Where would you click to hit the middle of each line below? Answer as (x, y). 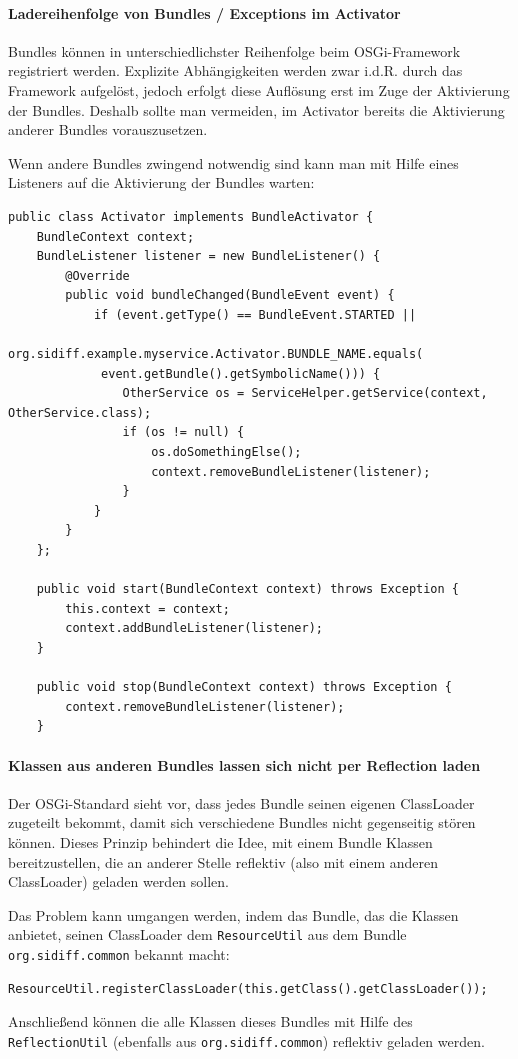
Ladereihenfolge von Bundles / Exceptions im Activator (204, 12)
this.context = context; (147, 608)
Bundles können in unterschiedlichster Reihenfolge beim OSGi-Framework (234, 50)
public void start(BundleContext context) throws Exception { (248, 589)
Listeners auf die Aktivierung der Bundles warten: (161, 182)
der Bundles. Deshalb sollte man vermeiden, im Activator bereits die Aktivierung (256, 109)
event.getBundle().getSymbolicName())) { (241, 373)
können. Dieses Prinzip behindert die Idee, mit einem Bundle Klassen (220, 841)
